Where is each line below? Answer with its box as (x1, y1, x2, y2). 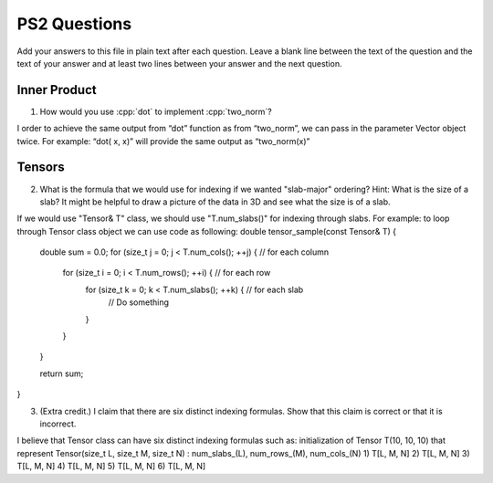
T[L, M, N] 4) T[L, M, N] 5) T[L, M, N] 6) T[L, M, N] (16, 461, 206, 472)
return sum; (39, 368, 84, 379)
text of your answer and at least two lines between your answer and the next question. (16, 58, 342, 68)
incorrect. (39, 418, 77, 429)
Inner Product (16, 82, 97, 98)
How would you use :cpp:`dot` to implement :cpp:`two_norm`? (39, 106, 273, 117)
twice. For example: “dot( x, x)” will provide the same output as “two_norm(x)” (16, 135, 310, 146)
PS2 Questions (16, 14, 132, 34)
